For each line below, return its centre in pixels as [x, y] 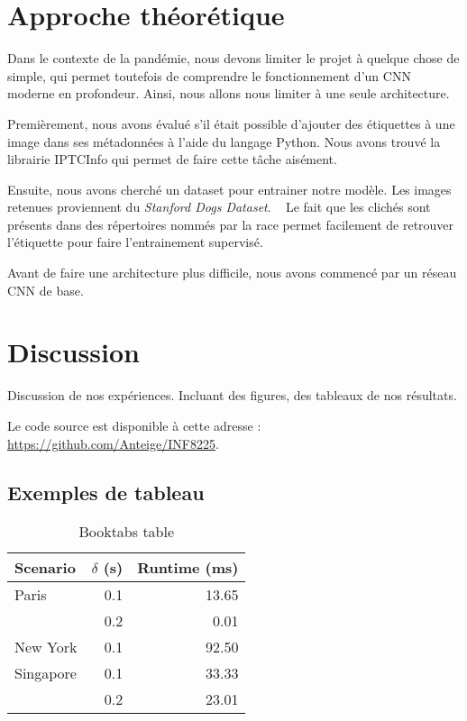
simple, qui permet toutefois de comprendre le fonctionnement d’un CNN [209, 75]
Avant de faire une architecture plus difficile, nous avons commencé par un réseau [232, 273]
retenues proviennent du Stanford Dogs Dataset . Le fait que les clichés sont [219, 207]
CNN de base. [46, 290]
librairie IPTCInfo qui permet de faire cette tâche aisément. [172, 159]
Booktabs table [127, 532]
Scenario [45, 568]
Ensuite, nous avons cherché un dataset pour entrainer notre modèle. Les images [229, 189]
